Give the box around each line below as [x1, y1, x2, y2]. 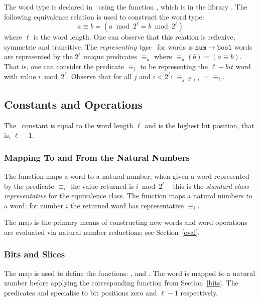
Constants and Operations [4, 96, 143, 112]
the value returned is [70, 180, 134, 191]
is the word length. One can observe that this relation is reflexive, [33, 32, 235, 42]
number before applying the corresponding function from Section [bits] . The [4, 277, 238, 288]
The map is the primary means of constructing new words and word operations [4, 217, 247, 227]
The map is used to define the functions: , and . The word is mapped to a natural [4, 267, 255, 278]
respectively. [180, 287, 218, 297]
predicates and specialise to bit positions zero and [4, 287, 157, 297]
